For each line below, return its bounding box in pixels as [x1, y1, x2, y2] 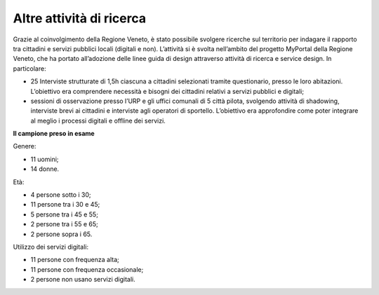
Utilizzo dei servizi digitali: [13, 242, 89, 251]
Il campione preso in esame [13, 130, 95, 138]
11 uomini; [30, 155, 59, 163]
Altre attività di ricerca [13, 11, 147, 26]
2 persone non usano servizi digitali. [30, 275, 136, 284]
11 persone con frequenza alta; [30, 256, 119, 264]
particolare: [13, 64, 46, 73]
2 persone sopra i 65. [30, 230, 93, 238]
